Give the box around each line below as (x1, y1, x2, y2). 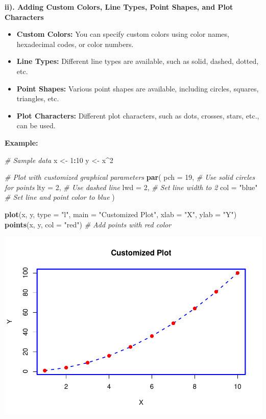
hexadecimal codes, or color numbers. (16, 38, 134, 49)
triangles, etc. (16, 93, 59, 104)
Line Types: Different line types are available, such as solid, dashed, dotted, (16, 56, 259, 66)
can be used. (16, 120, 56, 131)
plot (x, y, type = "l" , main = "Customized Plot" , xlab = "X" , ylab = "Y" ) (5, 208, 237, 219)
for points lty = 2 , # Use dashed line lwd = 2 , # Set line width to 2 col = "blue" (5, 181, 258, 192)
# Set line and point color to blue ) (5, 192, 115, 202)
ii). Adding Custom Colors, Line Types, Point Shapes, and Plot (5, 2, 233, 12)
